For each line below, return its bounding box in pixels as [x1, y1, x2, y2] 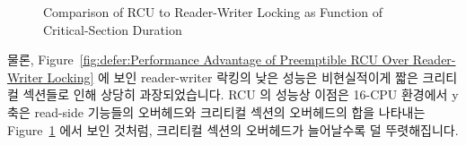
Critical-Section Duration [43, 20, 182, 38]
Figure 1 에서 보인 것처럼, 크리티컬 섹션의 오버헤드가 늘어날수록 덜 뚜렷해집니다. [7, 120, 459, 139]
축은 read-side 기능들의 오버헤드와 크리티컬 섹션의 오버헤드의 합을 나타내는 [7, 102, 426, 121]
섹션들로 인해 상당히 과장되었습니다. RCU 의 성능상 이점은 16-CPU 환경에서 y [22, 85, 459, 104]
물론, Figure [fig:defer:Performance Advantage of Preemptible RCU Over [7, 50, 409, 69]
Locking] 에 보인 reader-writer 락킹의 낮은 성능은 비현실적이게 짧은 [47, 67, 418, 86]
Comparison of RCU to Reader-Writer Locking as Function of [43, 3, 382, 21]
